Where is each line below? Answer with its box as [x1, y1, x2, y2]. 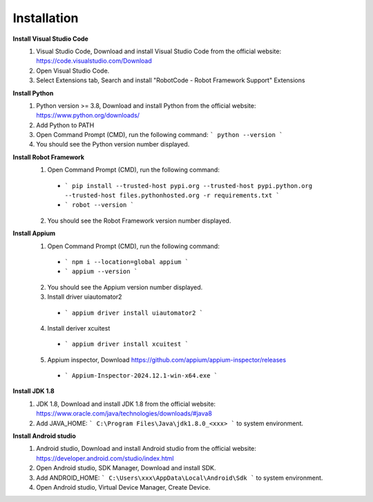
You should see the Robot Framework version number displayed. [47, 216, 231, 225]
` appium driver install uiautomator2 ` [64, 308, 204, 317]
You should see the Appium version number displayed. [47, 283, 203, 291]
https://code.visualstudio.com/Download [36, 57, 152, 65]
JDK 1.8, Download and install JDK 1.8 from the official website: [36, 400, 216, 408]
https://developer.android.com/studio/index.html [36, 454, 174, 463]
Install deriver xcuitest [47, 324, 111, 332]
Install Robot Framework [12, 153, 85, 161]
